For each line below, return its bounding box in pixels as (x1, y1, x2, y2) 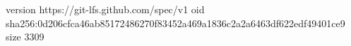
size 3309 (6, 29, 44, 44)
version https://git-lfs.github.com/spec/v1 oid (6, 2, 205, 16)
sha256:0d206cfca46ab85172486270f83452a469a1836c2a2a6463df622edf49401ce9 (6, 15, 345, 30)
